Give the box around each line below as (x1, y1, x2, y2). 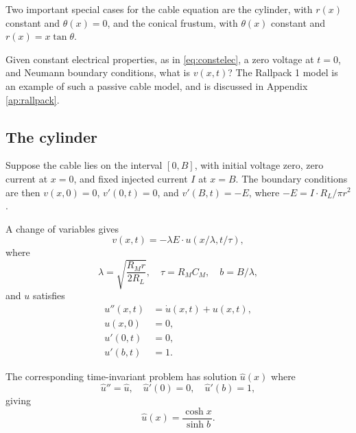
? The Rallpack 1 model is (228, 65, 338, 80)
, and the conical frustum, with (107, 15, 238, 30)
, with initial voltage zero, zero (194, 158, 324, 172)
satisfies (32, 288, 65, 303)
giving (5, 393, 31, 407)
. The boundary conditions (235, 171, 348, 185)
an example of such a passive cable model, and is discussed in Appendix (5, 78, 308, 93)
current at (5, 171, 48, 185)
